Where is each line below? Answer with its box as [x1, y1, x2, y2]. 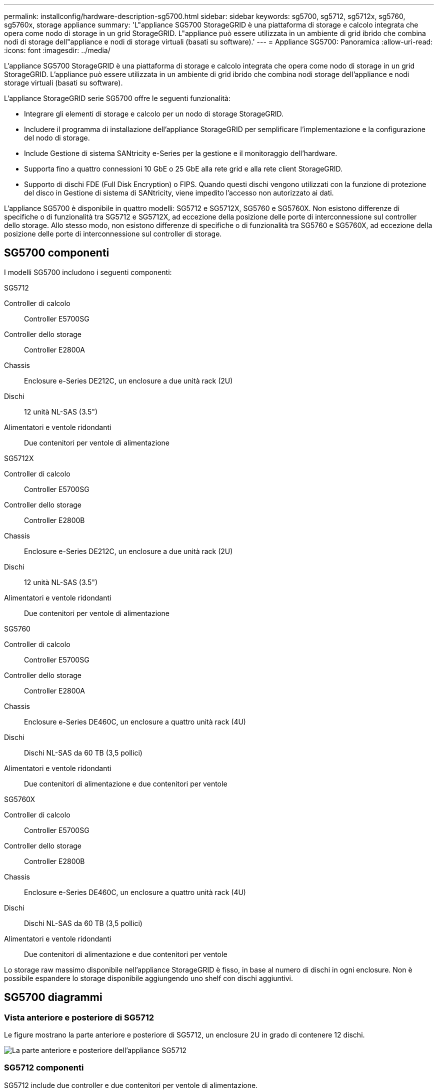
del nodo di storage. [24, 133, 90, 142]
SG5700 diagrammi [4, 991, 102, 1004]
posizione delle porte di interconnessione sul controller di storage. [4, 229, 222, 238]
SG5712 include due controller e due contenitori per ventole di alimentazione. [4, 1080, 258, 1089]
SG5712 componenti [4, 1062, 84, 1073]
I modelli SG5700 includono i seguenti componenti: [4, 267, 172, 276]
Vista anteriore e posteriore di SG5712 [4, 1012, 154, 1022]
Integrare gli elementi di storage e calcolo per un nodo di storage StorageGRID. [24, 109, 284, 118]
